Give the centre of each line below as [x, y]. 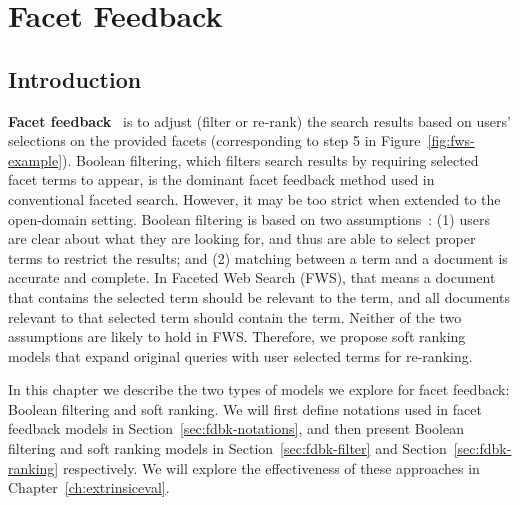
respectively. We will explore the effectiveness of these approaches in [271, 467]
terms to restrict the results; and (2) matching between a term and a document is [258, 257]
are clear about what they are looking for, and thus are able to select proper [242, 238]
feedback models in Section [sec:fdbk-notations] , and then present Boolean [236, 428]
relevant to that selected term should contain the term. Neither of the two [235, 316]
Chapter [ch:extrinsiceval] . [89, 487]
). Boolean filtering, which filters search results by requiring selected [270, 159]
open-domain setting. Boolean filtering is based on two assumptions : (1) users [249, 218]
